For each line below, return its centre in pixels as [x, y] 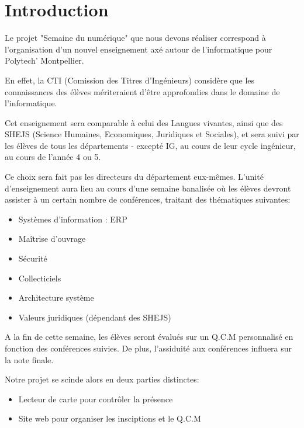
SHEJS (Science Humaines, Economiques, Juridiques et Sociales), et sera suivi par [152, 134]
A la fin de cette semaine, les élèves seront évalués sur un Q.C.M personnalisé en [149, 337]
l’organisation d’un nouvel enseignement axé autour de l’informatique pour [139, 49]
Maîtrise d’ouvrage [52, 239]
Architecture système [56, 297]
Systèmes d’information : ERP [73, 219]
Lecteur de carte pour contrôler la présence [96, 399]
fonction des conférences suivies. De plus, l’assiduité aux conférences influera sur [148, 348]
